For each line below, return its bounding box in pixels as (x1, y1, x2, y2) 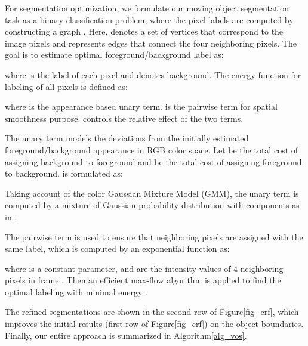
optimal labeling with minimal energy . (5, 285, 147, 298)
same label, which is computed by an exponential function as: (5, 242, 230, 255)
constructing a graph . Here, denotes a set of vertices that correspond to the (5, 25, 284, 38)
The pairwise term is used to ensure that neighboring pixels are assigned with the (5, 230, 303, 243)
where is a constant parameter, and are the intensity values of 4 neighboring (5, 262, 284, 274)
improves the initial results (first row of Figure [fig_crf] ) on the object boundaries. (5, 317, 304, 330)
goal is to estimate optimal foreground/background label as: (5, 48, 224, 61)
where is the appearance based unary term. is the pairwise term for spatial (5, 100, 278, 113)
